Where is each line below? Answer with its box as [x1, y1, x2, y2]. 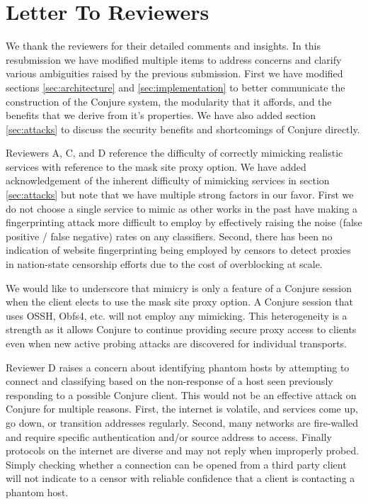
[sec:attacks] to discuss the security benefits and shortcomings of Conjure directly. [6, 121, 360, 136]
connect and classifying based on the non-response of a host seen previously [6, 374, 333, 388]
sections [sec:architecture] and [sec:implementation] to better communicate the [6, 79, 345, 94]
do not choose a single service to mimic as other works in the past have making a [6, 201, 358, 215]
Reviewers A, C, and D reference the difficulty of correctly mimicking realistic [6, 145, 343, 160]
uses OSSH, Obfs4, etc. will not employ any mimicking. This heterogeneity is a [6, 308, 347, 323]
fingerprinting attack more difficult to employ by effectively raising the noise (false [6, 215, 362, 230]
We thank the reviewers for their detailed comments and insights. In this [6, 38, 321, 53]
